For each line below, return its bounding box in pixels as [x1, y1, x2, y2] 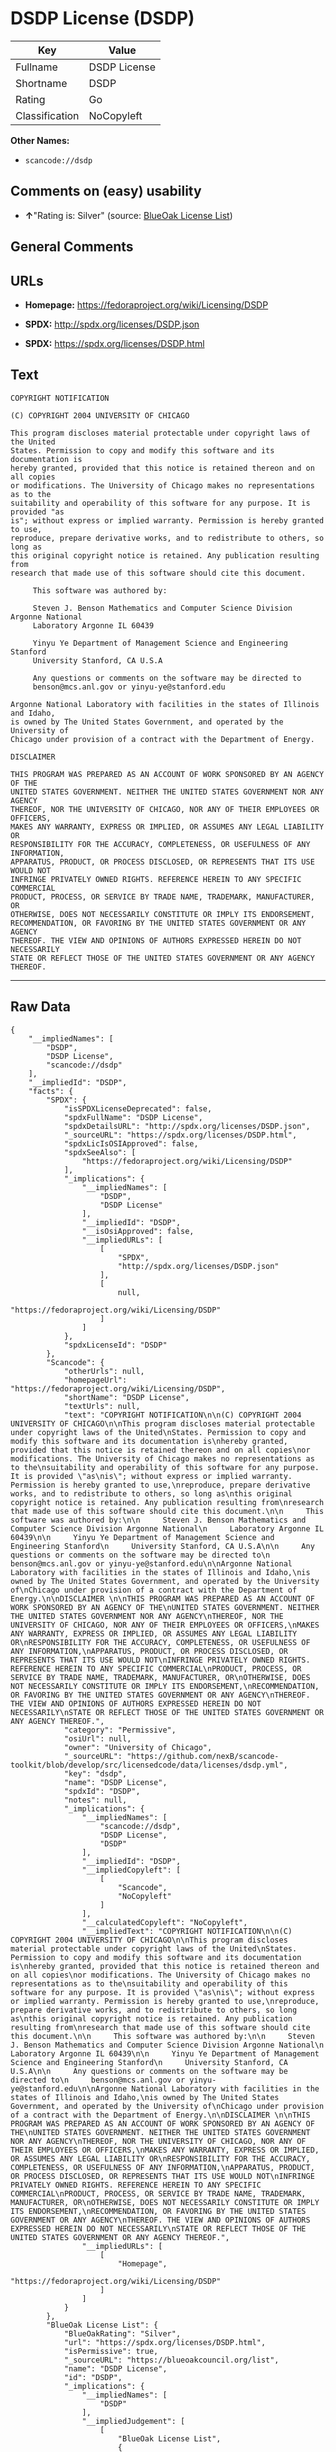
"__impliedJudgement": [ [81, 2416, 186, 2426]
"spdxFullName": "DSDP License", [63, 1112, 203, 1122]
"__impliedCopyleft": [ [81, 1865, 182, 1875]
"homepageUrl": [63, 1375, 128, 1385]
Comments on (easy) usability [10, 183, 202, 200]
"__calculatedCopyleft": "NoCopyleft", [81, 1917, 248, 1927]
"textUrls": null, [63, 1401, 141, 1411]
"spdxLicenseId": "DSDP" [63, 1340, 168, 1350]
